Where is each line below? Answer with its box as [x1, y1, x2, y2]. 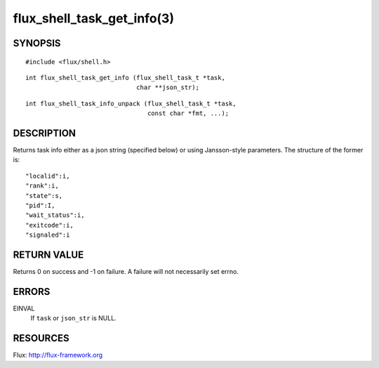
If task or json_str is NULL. [30, 314, 117, 322]
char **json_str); [135, 84, 200, 91]
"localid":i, [25, 172, 70, 180]
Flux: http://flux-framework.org [13, 351, 103, 360]
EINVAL [13, 304, 35, 313]
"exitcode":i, [25, 221, 74, 229]
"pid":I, [25, 201, 55, 209]
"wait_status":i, [25, 211, 85, 219]
